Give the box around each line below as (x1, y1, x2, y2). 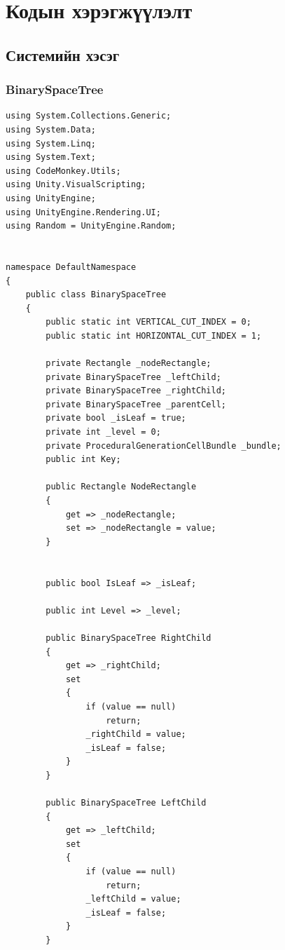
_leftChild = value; (85, 894, 181, 904)
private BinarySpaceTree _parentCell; (46, 399, 226, 409)
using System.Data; (6, 124, 96, 135)
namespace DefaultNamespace (6, 262, 137, 272)
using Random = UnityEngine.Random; (6, 221, 176, 231)
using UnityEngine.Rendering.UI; (6, 207, 161, 217)
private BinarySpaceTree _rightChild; (46, 386, 226, 396)
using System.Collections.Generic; (6, 111, 172, 121)
